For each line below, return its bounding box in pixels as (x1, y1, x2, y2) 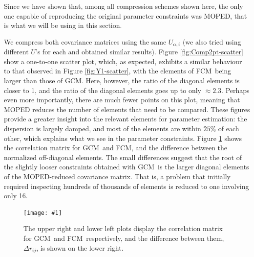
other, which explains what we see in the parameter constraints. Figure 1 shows (4, 133, 242, 143)
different (4, 47, 29, 57)
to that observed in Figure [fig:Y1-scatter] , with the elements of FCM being (4, 66, 232, 76)
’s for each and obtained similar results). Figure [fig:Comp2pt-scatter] (35, 47, 243, 57)
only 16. (4, 190, 28, 201)
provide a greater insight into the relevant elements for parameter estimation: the (4, 114, 247, 124)
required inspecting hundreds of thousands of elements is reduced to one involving (4, 181, 249, 191)
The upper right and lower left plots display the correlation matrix (23, 223, 223, 234)
